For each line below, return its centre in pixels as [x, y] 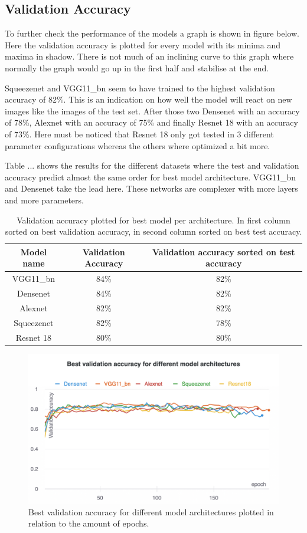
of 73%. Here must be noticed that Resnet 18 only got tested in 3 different [139, 134]
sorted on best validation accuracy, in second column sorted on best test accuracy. [153, 231]
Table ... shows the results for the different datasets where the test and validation [152, 165]
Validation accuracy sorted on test [224, 251]
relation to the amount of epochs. [89, 523]
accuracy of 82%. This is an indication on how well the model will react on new [148, 99]
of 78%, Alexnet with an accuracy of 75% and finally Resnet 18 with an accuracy [151, 122]
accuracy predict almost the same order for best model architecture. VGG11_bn [151, 177]
